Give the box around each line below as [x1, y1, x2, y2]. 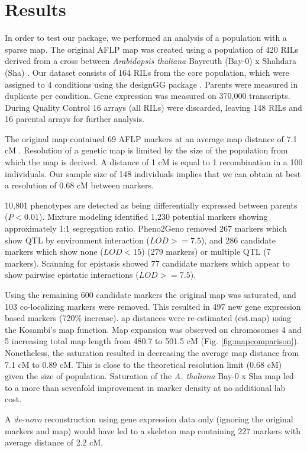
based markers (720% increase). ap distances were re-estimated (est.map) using [5, 312, 292, 324]
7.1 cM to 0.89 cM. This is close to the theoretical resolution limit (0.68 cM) [5, 358, 282, 370]
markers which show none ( [5, 245, 104, 258]
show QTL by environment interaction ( [5, 233, 150, 246]
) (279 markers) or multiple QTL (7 [141, 245, 271, 258]
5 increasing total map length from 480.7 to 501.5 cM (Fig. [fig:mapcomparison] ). [5, 335, 299, 347]
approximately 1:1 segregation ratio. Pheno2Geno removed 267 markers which [5, 222, 287, 235]
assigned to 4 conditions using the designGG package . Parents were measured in [5, 78, 298, 90]
